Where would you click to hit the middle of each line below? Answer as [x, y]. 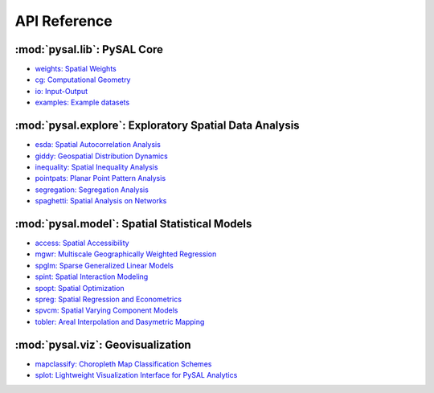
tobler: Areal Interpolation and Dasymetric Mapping [120, 321]
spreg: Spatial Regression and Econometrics [108, 299]
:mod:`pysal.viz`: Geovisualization [103, 344]
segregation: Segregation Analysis [92, 190]
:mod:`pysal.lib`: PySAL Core [89, 49]
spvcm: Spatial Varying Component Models [106, 310]
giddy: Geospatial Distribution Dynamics [101, 156]
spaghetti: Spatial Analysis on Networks [101, 201]
